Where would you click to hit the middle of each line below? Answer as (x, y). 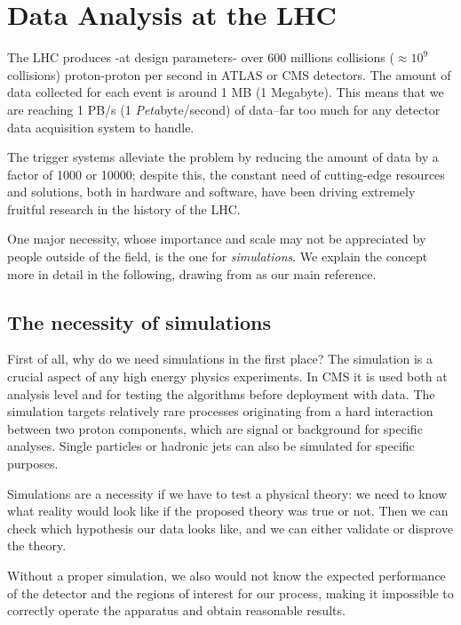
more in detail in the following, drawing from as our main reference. (192, 273)
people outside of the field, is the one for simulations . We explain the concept (218, 256)
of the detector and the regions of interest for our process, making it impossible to (230, 593)
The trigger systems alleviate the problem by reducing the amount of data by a (223, 157)
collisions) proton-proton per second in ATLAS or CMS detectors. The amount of (229, 74)
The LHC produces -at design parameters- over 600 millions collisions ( (201, 57)
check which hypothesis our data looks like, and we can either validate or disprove (230, 528)
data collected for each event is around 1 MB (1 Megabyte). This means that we (226, 92)
